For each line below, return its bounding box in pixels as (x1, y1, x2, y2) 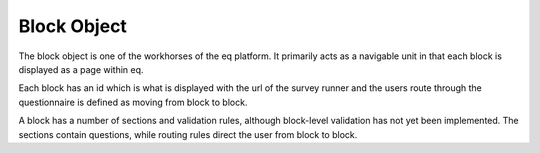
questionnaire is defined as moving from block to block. (18, 96, 248, 108)
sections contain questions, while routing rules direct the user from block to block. (18, 128, 358, 140)
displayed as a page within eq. (18, 63, 144, 75)
